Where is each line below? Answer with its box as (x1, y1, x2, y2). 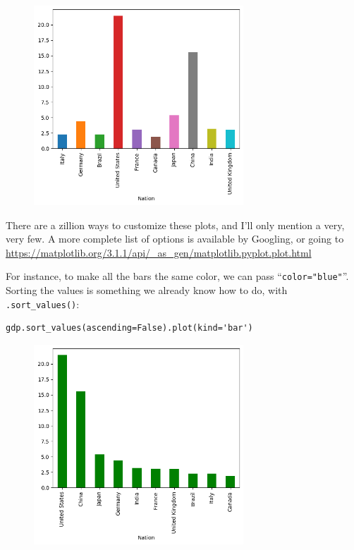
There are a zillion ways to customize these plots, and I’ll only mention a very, (6, 217, 345, 232)
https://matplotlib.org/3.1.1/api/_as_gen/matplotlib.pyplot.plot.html (6, 245, 312, 259)
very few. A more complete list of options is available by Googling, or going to (6, 231, 344, 246)
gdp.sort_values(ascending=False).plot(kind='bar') (6, 323, 253, 334)
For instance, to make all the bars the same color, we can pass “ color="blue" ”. (6, 269, 349, 283)
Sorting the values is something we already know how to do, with (6, 282, 288, 297)
